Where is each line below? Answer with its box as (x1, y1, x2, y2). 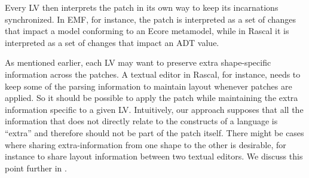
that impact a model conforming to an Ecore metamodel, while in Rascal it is (5, 24, 289, 37)
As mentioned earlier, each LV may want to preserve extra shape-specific (5, 56, 271, 69)
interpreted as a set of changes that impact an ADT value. (5, 36, 219, 48)
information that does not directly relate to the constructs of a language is (5, 115, 278, 127)
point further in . (5, 161, 67, 174)
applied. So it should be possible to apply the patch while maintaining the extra (5, 91, 298, 104)
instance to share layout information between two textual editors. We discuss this (5, 150, 303, 162)
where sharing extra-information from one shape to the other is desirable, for (5, 138, 286, 151)
